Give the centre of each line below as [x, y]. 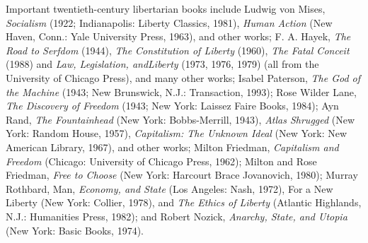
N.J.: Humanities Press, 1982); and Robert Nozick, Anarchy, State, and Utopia [177, 216]
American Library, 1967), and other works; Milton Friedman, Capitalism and [172, 147]
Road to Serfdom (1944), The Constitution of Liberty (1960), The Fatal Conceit [178, 50]
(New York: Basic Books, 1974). [75, 230]
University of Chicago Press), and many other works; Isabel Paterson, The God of [183, 77]
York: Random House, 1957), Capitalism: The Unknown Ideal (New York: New [177, 133]
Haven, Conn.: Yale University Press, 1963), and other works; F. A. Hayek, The [178, 36]
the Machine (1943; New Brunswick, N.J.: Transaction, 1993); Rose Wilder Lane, [181, 91]
